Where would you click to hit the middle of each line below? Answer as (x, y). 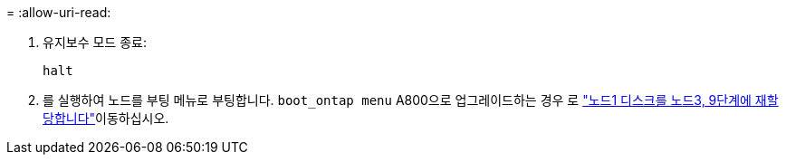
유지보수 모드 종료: (95, 42)
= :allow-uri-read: (59, 12)
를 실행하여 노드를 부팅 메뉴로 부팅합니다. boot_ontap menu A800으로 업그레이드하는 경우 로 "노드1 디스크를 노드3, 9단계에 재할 (411, 100)
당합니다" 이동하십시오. (106, 118)
